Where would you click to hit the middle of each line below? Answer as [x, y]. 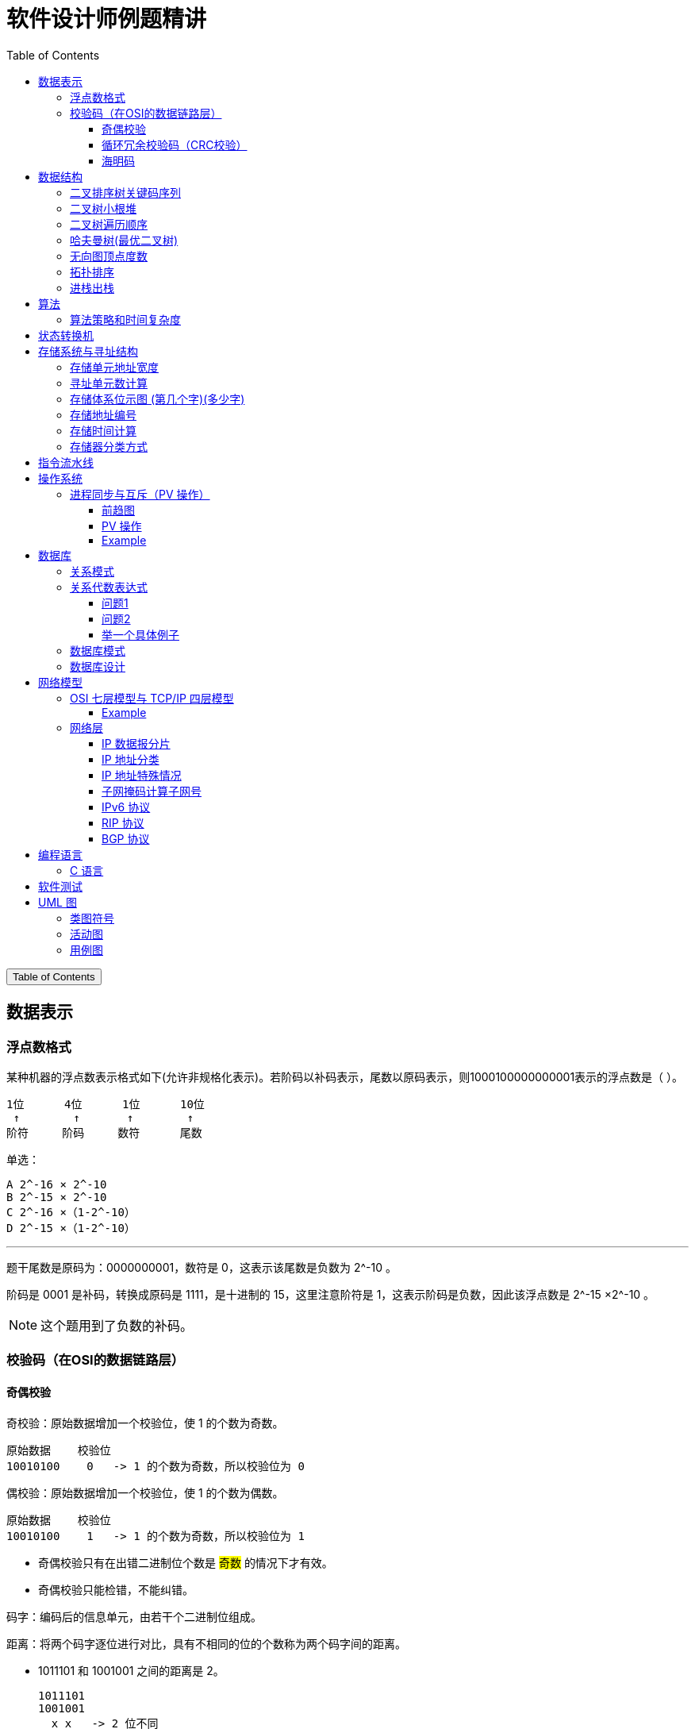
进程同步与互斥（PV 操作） [140, 494]
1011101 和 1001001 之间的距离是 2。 [131, 1670]
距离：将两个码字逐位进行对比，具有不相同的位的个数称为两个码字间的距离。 [206, 1643]
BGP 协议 [126, 838]
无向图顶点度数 [109, 256]
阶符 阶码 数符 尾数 [104, 1132]
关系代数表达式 [109, 587]
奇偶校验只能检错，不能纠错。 [116, 1589]
